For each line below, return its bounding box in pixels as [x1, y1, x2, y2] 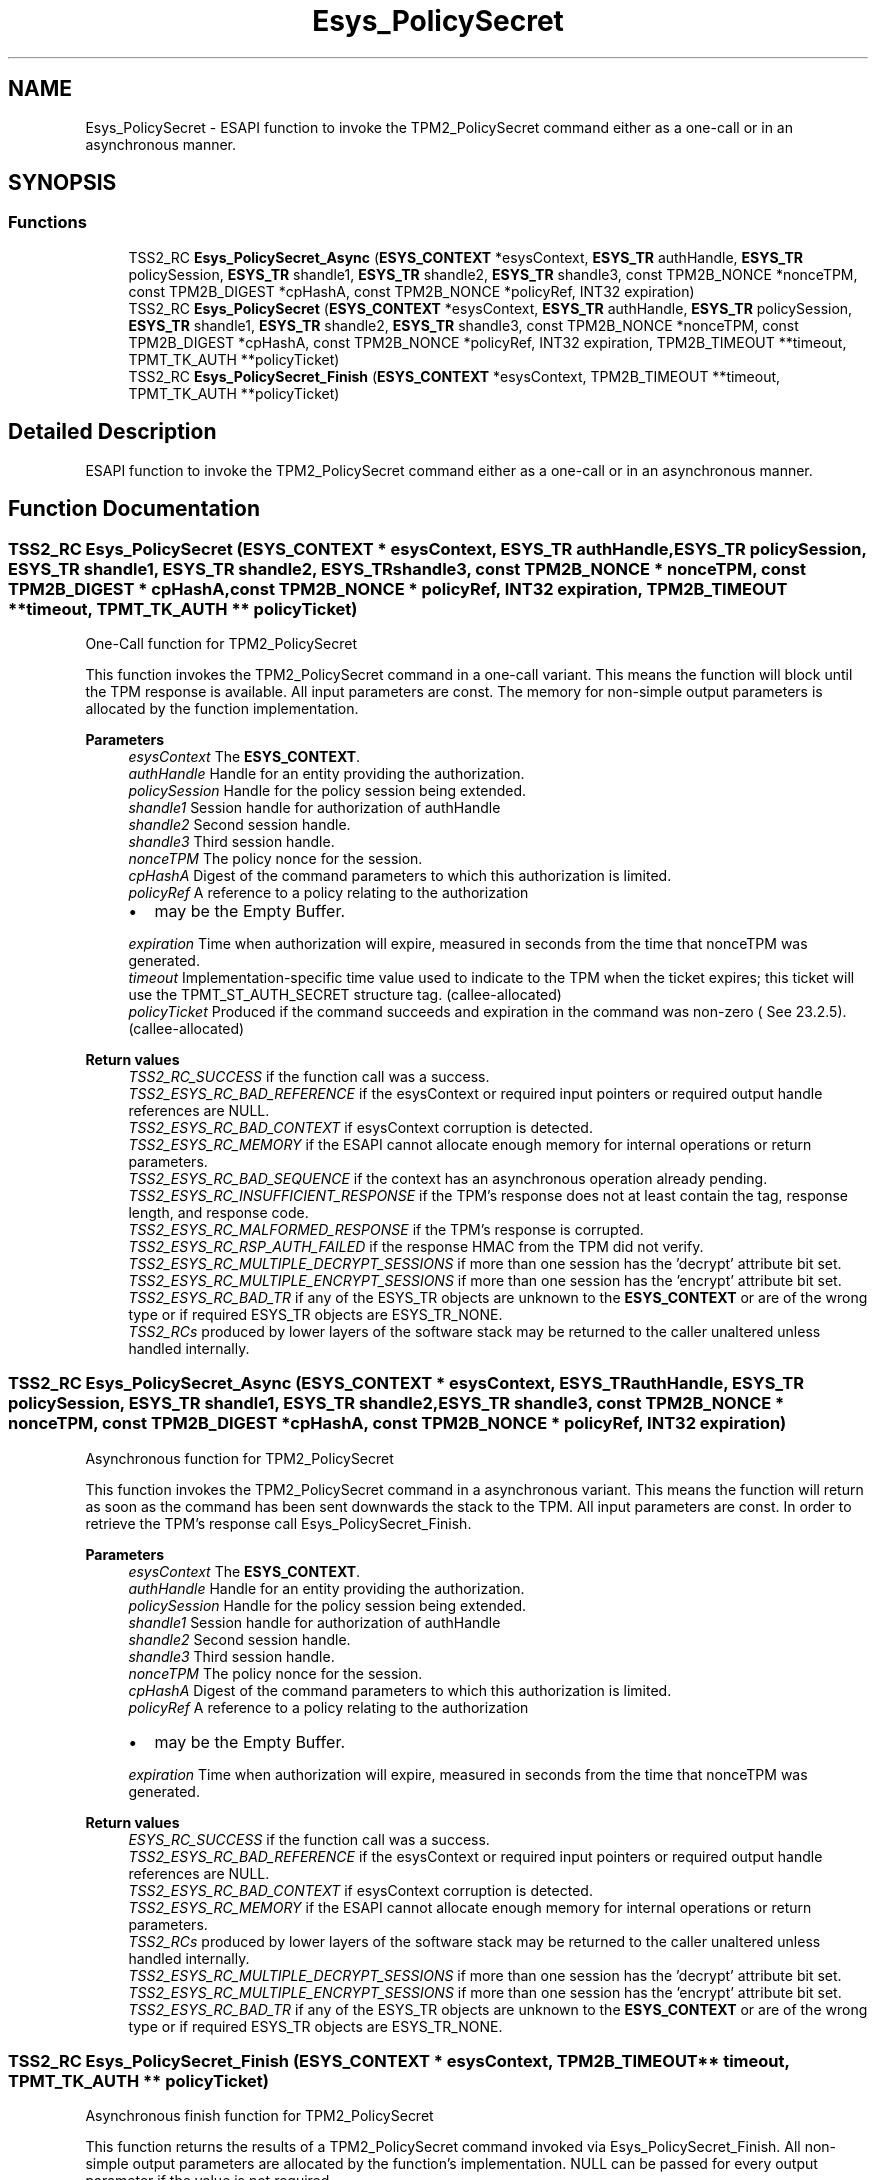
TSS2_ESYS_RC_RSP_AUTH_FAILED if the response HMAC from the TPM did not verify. [128, 1237, 704, 1255]
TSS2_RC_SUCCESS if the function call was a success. [128, 1067, 490, 1085]
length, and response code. [128, 1203, 309, 1221]
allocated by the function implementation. [85, 699, 359, 717]
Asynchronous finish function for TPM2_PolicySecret [85, 2107, 434, 2125]
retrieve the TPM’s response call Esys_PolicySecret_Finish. [85, 1514, 472, 1532]
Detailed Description [8, 419, 217, 445]
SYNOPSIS [8, 170, 117, 196]
